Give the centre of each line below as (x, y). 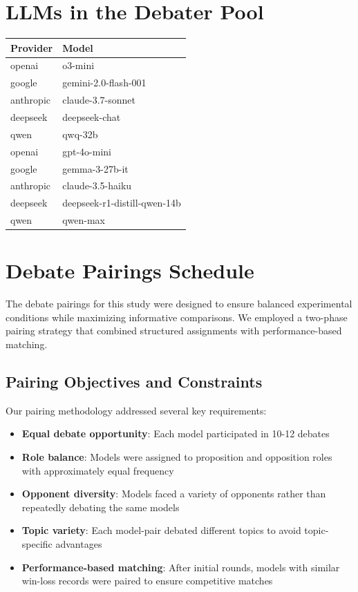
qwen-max (84, 220)
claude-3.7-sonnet (99, 100)
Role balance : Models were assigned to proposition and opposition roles (177, 457)
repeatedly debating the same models (101, 507)
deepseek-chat (92, 117)
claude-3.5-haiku (97, 185)
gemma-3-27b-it (95, 168)
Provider (32, 47)
